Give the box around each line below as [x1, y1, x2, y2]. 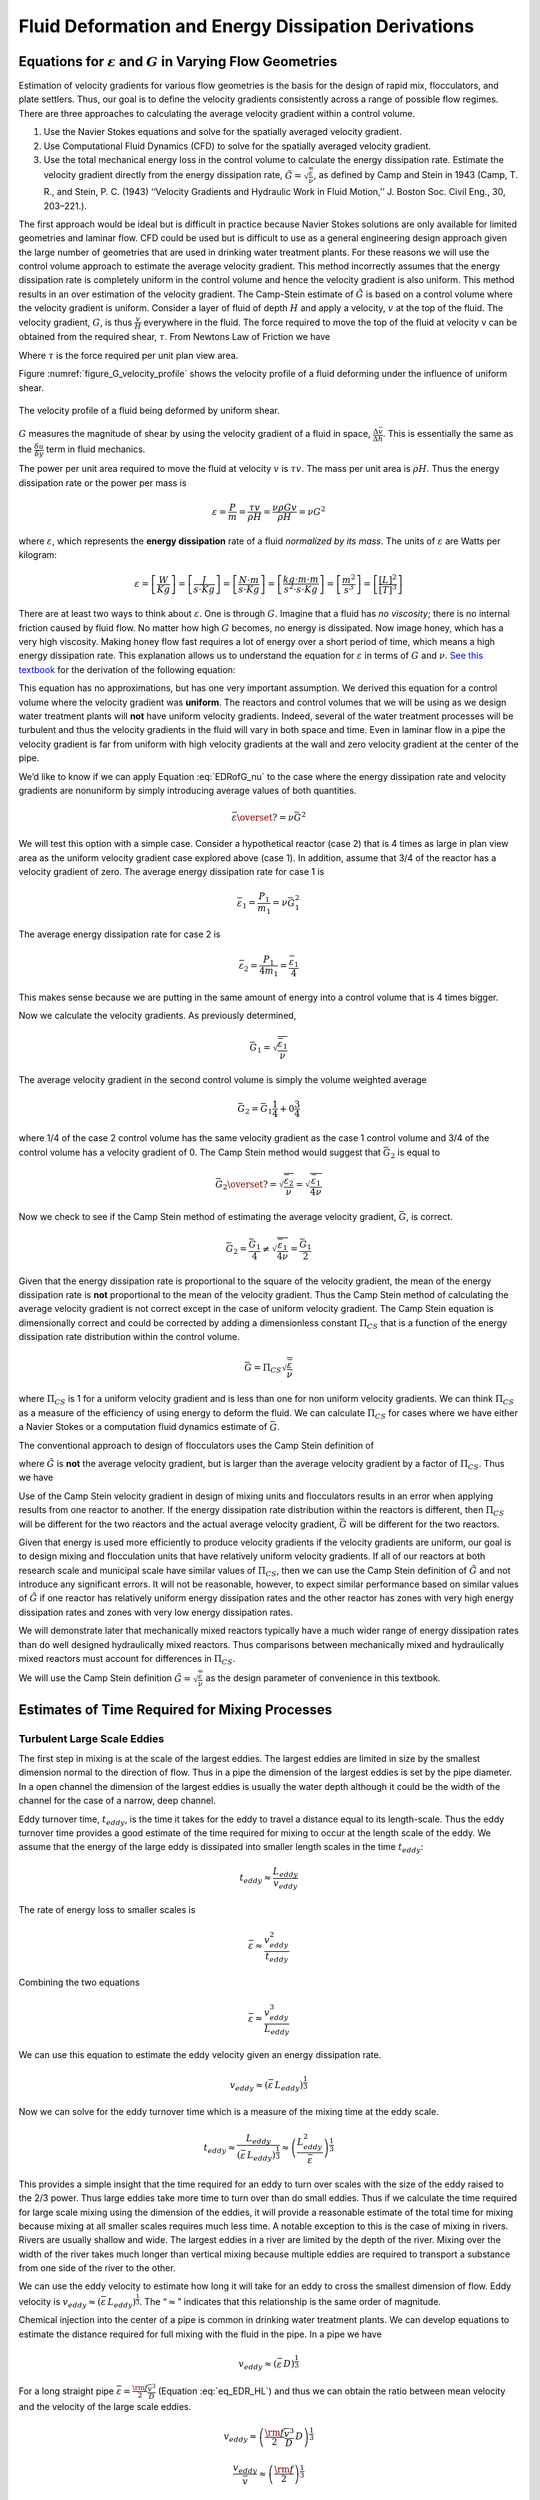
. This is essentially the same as [382, 428, 514, 440]
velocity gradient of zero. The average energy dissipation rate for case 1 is [18, 865, 325, 877]
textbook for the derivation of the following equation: [18, 663, 236, 675]
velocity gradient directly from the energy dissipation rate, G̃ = [43, 169, 302, 181]
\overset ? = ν [236, 811, 295, 823]
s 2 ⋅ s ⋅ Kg [283, 582, 319, 595]
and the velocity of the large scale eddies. [18, 2401, 192, 2412]
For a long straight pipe [18, 2385, 115, 2397]
